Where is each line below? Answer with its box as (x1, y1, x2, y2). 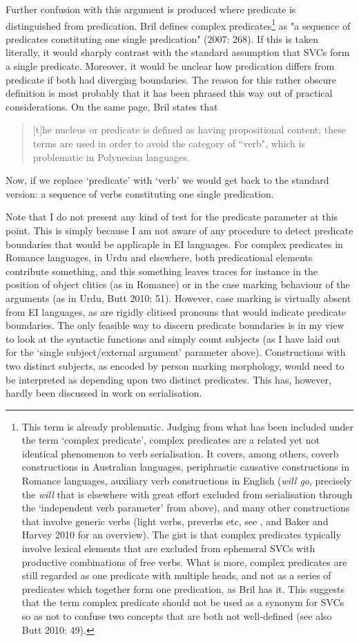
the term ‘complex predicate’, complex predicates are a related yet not (21, 433, 320, 447)
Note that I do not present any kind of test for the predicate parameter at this (6, 209, 338, 224)
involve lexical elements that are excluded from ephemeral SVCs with (21, 541, 316, 556)
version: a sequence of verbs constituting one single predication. (6, 186, 274, 200)
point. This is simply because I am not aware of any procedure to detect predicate (6, 223, 353, 237)
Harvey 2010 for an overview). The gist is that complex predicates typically (21, 527, 341, 542)
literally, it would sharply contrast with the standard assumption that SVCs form (6, 45, 350, 59)
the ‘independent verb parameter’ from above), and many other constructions (21, 500, 350, 515)
